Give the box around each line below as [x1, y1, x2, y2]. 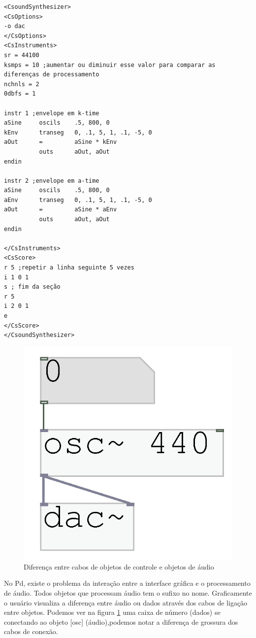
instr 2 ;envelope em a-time [4, 177, 99, 184]
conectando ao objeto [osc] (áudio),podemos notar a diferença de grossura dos [4, 616, 238, 627]
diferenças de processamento [4, 71, 99, 78]
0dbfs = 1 [4, 90, 36, 98]
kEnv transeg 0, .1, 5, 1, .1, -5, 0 [4, 129, 152, 136]
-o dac [4, 23, 25, 30]
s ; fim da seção [4, 283, 61, 291]
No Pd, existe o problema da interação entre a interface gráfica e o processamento [4, 578, 251, 588]
